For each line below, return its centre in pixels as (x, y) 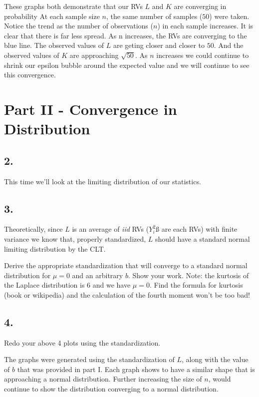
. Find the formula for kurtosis (196, 285)
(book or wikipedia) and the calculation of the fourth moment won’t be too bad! (127, 294)
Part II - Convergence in (91, 109)
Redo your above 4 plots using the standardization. (82, 342)
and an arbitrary (98, 275)
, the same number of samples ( (154, 16)
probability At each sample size (52, 16)
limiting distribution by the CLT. (55, 248)
